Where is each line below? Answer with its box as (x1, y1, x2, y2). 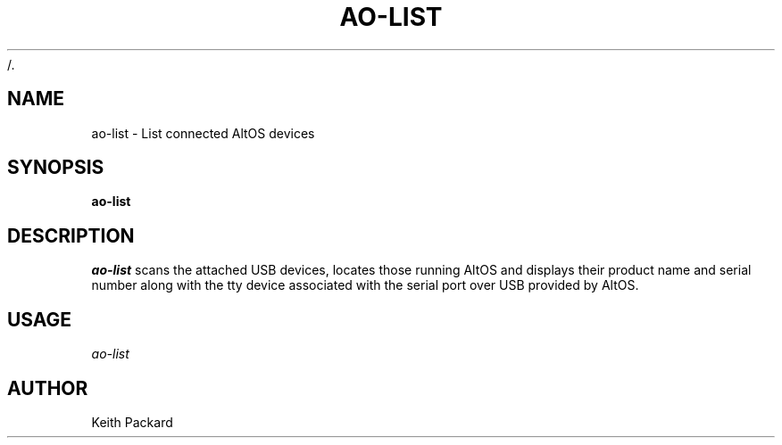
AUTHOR (7, 376, 88, 400)
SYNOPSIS (7, 156, 104, 179)
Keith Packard (91, 414, 173, 430)
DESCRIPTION (7, 224, 135, 247)
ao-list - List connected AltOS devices (91, 125, 315, 141)
